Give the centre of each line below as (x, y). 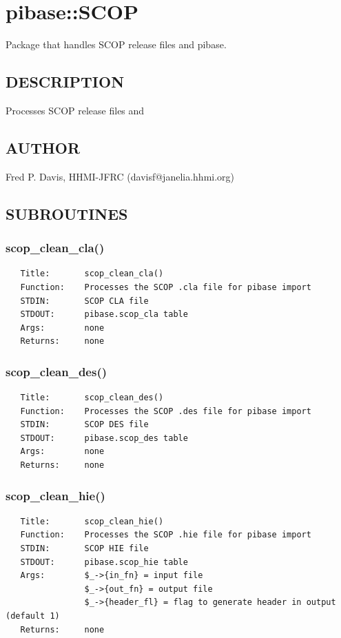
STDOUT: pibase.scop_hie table (104, 562)
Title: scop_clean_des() (92, 398)
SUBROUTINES (67, 213)
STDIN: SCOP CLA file (84, 301)
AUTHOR (43, 147)
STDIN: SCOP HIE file (84, 549)
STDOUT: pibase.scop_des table (104, 438)
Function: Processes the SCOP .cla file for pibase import (166, 287)
